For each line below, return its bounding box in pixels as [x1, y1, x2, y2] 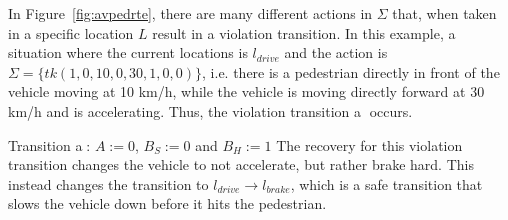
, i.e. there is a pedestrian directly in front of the [202, 61, 500, 82]
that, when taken [392, 3, 497, 23]
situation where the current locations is [8, 42, 248, 63]
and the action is [284, 42, 388, 63]
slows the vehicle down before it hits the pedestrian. [8, 193, 327, 214]
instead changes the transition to [8, 173, 209, 194]
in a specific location [8, 22, 134, 43]
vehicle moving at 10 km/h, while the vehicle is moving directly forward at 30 [8, 81, 485, 102]
